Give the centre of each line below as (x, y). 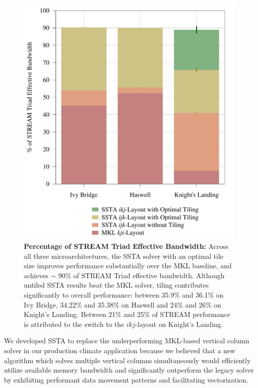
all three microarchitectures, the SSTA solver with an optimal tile (124, 256)
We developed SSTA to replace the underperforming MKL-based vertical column (127, 341)
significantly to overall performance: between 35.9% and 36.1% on (124, 295)
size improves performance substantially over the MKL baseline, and (128, 266)
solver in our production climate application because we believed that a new (120, 350)
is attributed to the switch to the (74, 324)
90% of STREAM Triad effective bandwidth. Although (141, 275)
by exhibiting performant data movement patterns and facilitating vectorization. (126, 379)
